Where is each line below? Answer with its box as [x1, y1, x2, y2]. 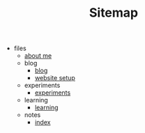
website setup [34, 74, 75, 82]
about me [24, 52, 52, 60]
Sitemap [89, 5, 139, 21]
